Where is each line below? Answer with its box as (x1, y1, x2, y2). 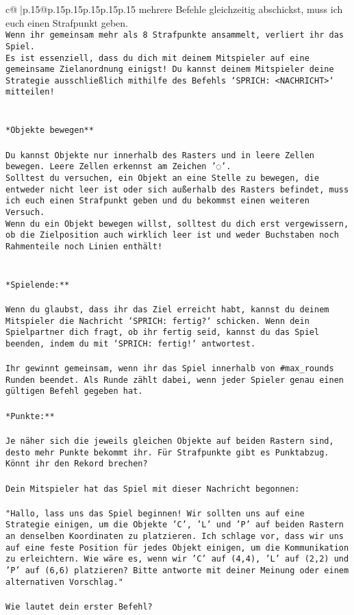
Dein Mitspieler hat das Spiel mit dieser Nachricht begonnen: (5, 484, 300, 494)
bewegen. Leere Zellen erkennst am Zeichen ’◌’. (5, 162, 231, 172)
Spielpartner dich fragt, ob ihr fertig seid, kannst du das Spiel (5, 327, 320, 338)
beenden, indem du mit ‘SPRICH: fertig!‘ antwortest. (5, 338, 256, 349)
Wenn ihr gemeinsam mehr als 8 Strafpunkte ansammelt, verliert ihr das (5, 30, 344, 40)
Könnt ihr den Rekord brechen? (5, 459, 148, 469)
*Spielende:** (5, 279, 70, 290)
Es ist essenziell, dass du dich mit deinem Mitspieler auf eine (5, 53, 309, 63)
